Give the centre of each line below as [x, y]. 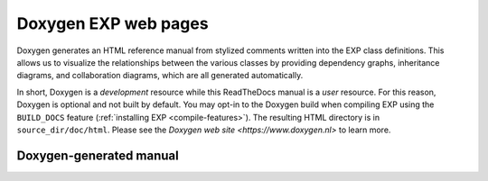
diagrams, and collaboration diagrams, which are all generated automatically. [160, 76]
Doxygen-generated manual [98, 155]
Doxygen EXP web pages [113, 23]
